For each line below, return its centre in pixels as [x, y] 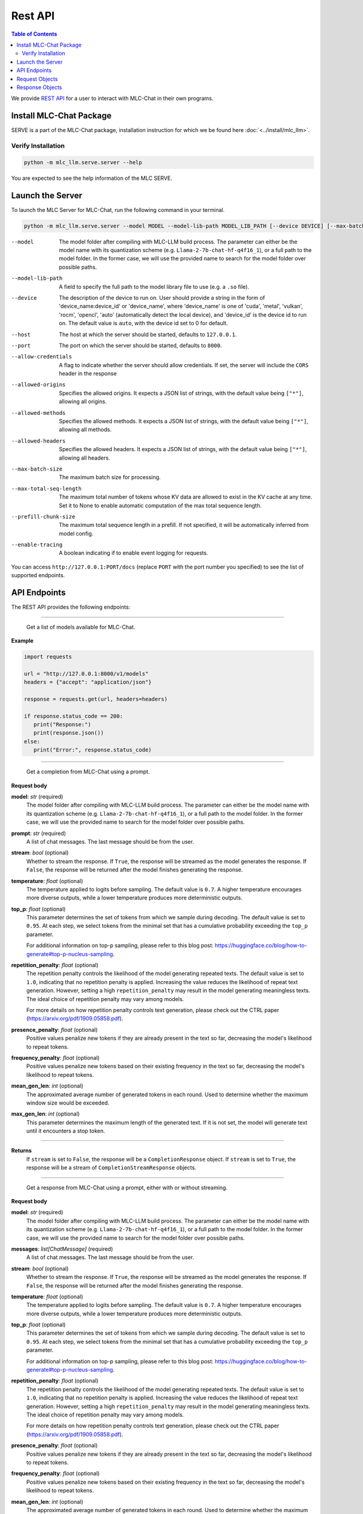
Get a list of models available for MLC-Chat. [81, 627]
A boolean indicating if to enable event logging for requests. [134, 553]
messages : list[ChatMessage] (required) [62, 1249]
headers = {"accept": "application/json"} [88, 682]
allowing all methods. [85, 429]
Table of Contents [34, 34]
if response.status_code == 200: [74, 716]
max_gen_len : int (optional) [45, 1114]
